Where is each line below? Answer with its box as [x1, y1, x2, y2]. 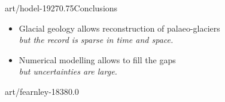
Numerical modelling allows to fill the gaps [19, 53, 176, 66]
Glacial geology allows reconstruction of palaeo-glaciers [19, 21, 220, 34]
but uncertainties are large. [19, 65, 117, 78]
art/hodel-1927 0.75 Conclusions [5, 2, 118, 14]
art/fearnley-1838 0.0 [5, 85, 79, 97]
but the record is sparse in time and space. [19, 33, 174, 46]
